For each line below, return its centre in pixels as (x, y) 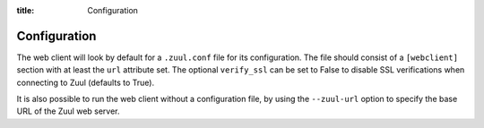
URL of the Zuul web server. (68, 111)
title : (26, 10)
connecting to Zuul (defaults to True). (86, 82)
